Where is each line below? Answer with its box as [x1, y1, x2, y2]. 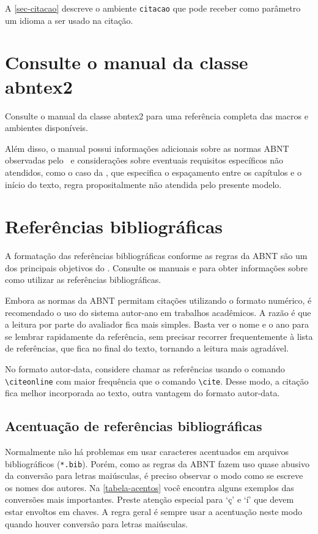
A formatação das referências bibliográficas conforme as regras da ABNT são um [5, 249, 308, 262]
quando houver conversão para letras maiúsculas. [5, 517, 188, 530]
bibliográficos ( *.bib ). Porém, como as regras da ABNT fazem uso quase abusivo [5, 457, 309, 470]
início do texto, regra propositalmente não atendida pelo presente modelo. [5, 178, 282, 190]
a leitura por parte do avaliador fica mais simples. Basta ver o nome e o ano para [5, 318, 309, 331]
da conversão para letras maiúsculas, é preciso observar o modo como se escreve [5, 469, 303, 482]
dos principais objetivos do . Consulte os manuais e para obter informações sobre [5, 261, 308, 274]
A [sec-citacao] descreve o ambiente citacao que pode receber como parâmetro [5, 2, 301, 14]
